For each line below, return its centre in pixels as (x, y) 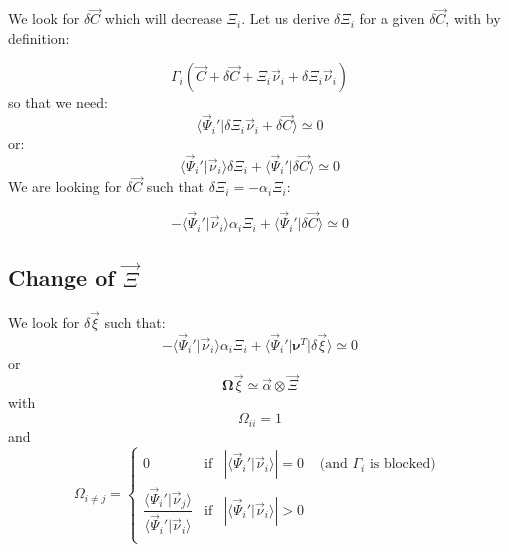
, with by (473, 18)
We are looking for (65, 186)
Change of (61, 277)
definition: (39, 37)
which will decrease (163, 18)
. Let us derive (285, 18)
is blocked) (402, 464)
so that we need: (58, 102)
